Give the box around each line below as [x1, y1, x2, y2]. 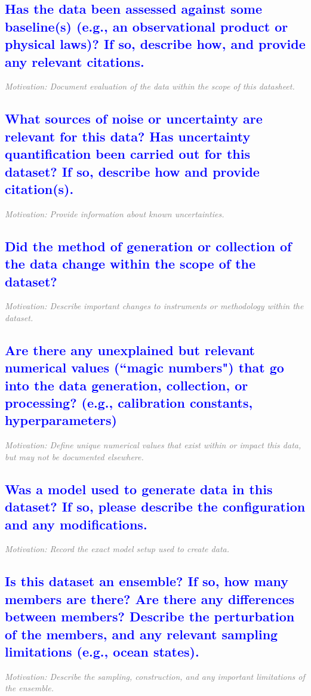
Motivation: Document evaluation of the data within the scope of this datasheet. [5, 80, 295, 93]
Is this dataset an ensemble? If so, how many [5, 572, 289, 590]
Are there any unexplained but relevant [5, 340, 255, 359]
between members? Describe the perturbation [5, 607, 295, 626]
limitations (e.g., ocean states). [5, 642, 199, 660]
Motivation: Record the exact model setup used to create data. [5, 543, 229, 555]
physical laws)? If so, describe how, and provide [5, 35, 306, 53]
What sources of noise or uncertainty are [5, 109, 263, 128]
